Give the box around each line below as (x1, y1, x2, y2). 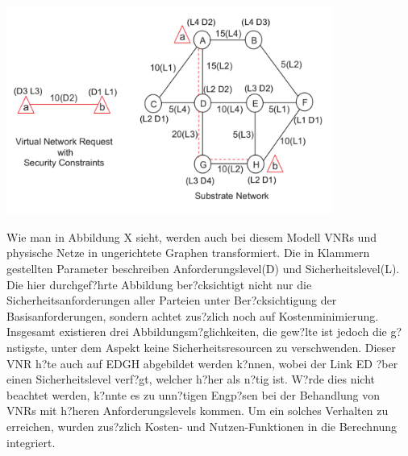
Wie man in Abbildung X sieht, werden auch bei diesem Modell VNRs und (6, 228, 377, 245)
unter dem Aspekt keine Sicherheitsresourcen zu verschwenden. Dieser (51, 339, 396, 356)
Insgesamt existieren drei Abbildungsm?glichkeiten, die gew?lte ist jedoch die (6, 323, 387, 340)
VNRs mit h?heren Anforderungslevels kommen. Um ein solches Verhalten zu (6, 402, 389, 419)
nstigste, (6, 339, 48, 356)
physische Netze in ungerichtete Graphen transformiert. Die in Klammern (6, 244, 370, 261)
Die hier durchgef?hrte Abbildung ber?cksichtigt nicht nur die (6, 276, 312, 292)
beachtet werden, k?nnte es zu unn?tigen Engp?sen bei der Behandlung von (6, 386, 381, 403)
